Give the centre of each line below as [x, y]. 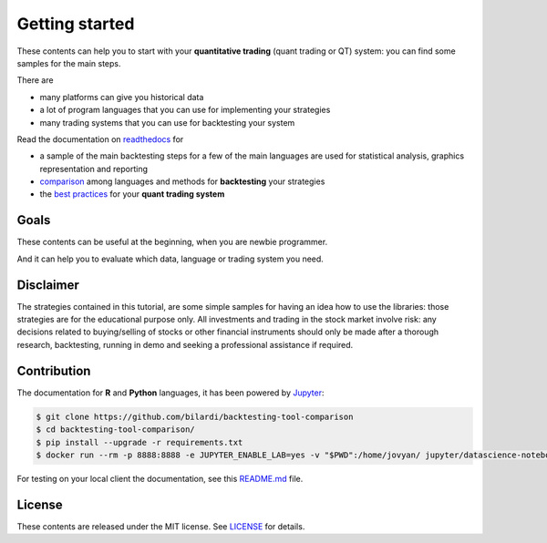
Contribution [54, 370]
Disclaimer [48, 285]
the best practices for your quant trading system [132, 194]
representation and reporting [94, 169]
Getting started [76, 24]
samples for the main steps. [69, 63]
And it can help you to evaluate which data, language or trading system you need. [170, 259]
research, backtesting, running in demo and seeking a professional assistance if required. [185, 344]
